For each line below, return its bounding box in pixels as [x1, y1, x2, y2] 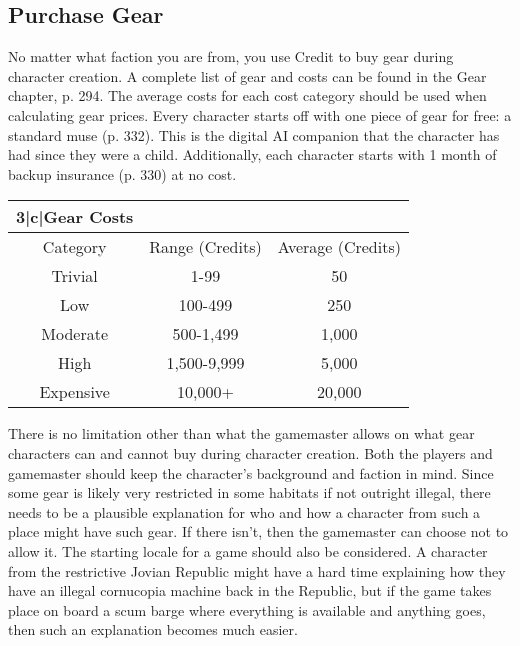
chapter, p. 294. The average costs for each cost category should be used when [8, 85, 487, 106]
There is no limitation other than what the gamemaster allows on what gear [8, 423, 475, 444]
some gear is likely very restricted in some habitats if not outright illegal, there [8, 482, 491, 503]
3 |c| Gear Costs [16, 205, 134, 229]
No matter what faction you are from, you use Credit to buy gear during [8, 46, 454, 67]
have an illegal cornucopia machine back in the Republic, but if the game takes [8, 580, 492, 601]
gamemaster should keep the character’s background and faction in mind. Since [8, 462, 494, 483]
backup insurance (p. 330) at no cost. [8, 163, 237, 184]
